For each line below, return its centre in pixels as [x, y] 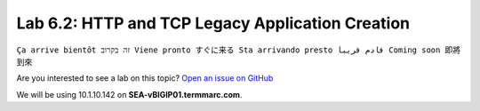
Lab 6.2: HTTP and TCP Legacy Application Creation [213, 23]
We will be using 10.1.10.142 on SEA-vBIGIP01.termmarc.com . [129, 94]
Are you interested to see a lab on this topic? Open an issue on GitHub [145, 78]
